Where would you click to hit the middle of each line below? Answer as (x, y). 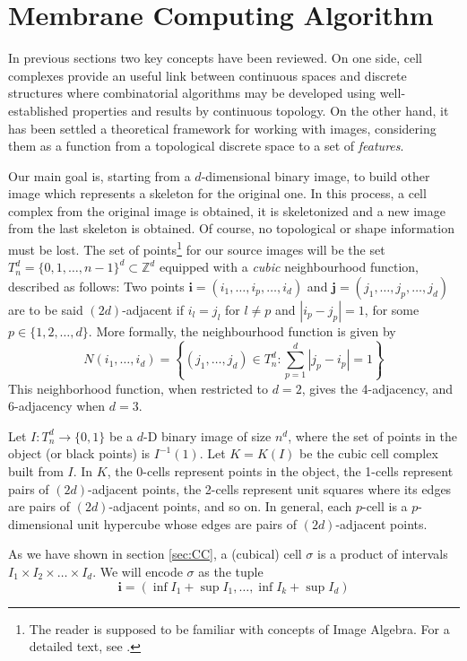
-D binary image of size (207, 435)
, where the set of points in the (372, 435)
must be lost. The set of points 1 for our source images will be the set (197, 248)
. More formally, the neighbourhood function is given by (242, 330)
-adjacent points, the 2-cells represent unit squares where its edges (270, 488)
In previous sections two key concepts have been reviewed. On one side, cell (215, 58)
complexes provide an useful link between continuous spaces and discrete (208, 75)
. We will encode (138, 571)
